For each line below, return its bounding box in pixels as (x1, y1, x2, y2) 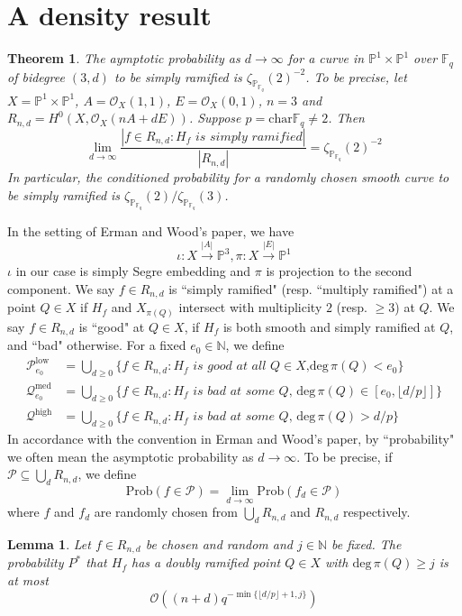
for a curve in (287, 49, 365, 68)
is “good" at (78, 317, 145, 336)
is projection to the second (266, 262, 412, 280)
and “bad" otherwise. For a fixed (7, 336, 186, 354)
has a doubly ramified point (131, 553, 281, 572)
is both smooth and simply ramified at (222, 317, 436, 336)
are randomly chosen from (94, 502, 238, 521)
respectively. (343, 502, 411, 521)
